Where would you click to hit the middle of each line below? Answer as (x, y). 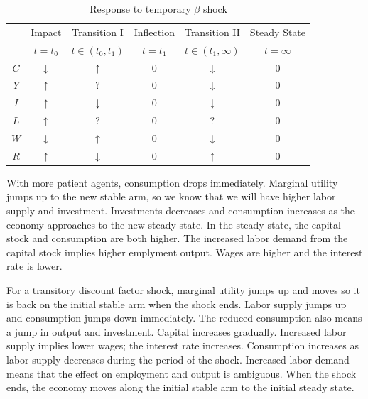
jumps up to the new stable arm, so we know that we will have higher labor (171, 196)
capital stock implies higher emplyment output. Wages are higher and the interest (185, 252)
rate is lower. (34, 266)
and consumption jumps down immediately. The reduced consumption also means (184, 318)
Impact (46, 32)
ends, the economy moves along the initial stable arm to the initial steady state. (180, 387)
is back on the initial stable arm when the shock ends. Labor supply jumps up (177, 304)
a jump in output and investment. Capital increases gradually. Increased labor (177, 331)
